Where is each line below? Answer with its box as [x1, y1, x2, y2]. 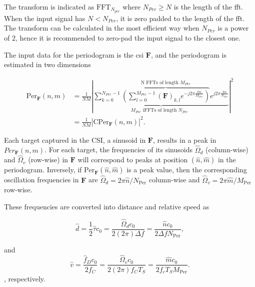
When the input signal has [4, 13, 85, 23]
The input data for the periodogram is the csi [4, 49, 144, 60]
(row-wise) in [28, 154, 68, 165]
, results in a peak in [152, 134, 216, 145]
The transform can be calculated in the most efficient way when [4, 23, 199, 33]
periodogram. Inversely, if [4, 164, 82, 175]
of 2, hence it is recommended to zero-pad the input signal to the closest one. [4, 33, 240, 43]
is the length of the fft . [173, 2, 243, 12]
